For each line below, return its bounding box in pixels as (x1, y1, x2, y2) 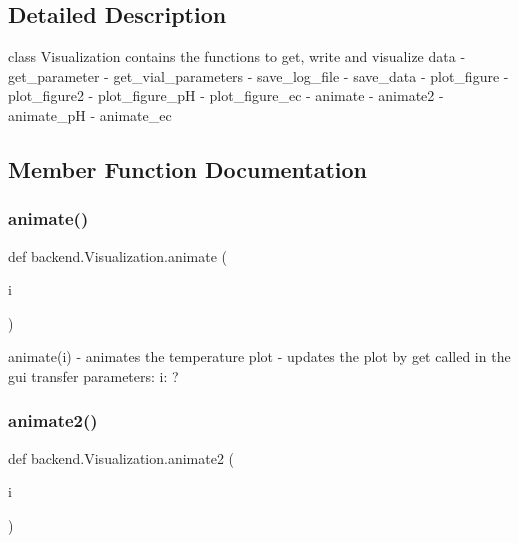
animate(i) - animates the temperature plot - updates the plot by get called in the (8, 346, 511, 367)
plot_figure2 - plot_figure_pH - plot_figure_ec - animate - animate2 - (8, 85, 444, 106)
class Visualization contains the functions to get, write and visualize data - (8, 46, 466, 67)
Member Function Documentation (8, 153, 368, 184)
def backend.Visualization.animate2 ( (8, 447, 235, 468)
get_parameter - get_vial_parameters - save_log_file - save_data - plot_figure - (8, 65, 509, 86)
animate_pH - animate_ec (8, 104, 172, 125)
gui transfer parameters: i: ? (8, 365, 179, 386)
